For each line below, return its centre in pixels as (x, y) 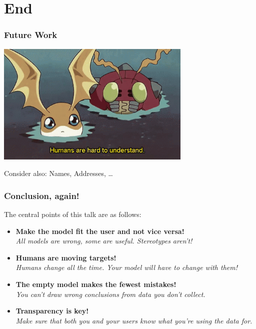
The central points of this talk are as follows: (73, 214)
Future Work (31, 35)
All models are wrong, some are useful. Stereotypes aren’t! (104, 241)
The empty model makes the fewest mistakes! (96, 284)
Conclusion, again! (42, 195)
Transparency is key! (52, 311)
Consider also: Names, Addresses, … (58, 173)
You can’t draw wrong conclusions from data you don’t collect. (110, 294)
